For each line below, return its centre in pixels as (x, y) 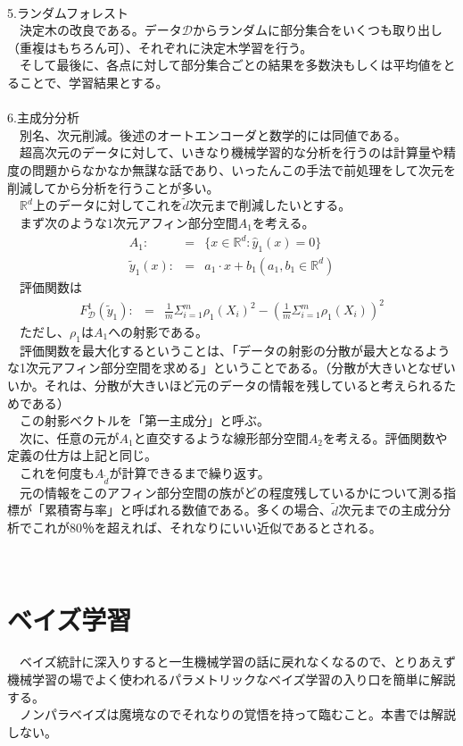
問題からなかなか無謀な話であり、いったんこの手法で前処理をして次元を (244, 169)
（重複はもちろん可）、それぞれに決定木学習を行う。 (160, 47)
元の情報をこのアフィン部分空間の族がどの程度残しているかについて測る (231, 492)
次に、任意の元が (69, 437)
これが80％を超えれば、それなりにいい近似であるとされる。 (207, 528)
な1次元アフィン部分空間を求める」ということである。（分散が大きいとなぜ (225, 368)
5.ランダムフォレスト (68, 12)
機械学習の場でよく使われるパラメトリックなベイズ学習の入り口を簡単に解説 (231, 679)
